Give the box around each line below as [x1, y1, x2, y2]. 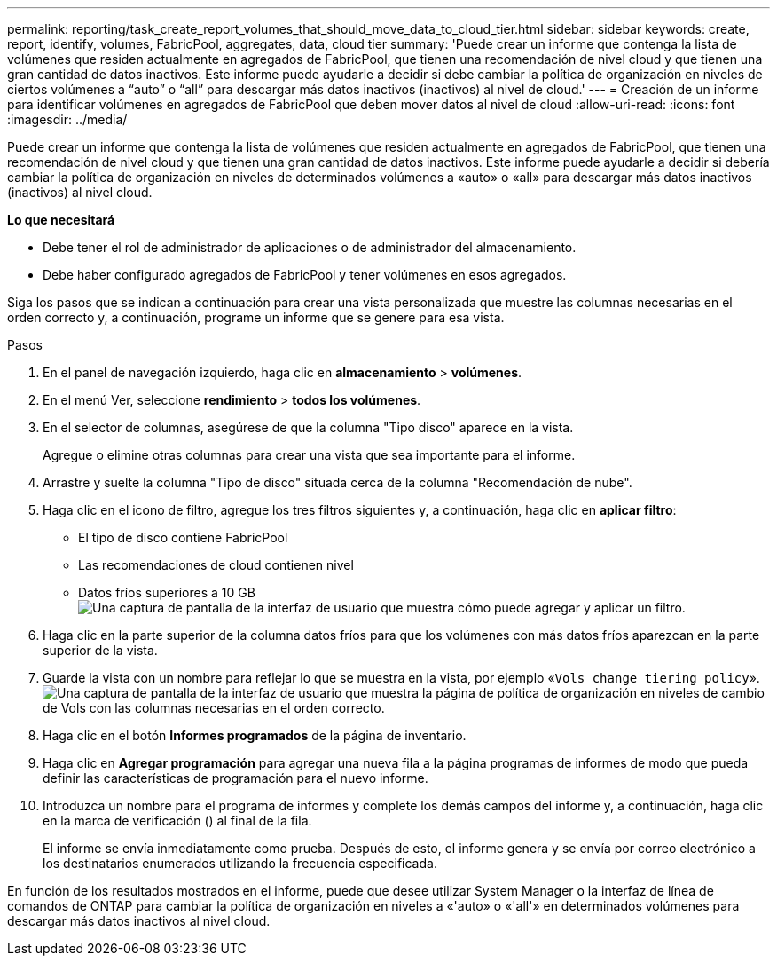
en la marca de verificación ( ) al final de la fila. [43, 813, 312, 828]
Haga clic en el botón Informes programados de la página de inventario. [43, 728, 467, 743]
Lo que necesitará [7, 212, 115, 227]
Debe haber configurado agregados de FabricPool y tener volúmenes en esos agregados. [43, 267, 567, 282]
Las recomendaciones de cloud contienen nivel [78, 557, 354, 572]
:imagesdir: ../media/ [7, 112, 128, 127]
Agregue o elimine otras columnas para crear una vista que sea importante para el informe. [43, 447, 576, 462]
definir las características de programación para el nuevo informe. [43, 770, 428, 785]
